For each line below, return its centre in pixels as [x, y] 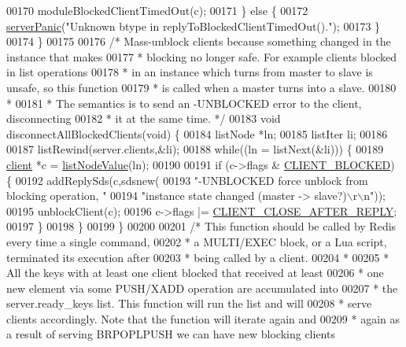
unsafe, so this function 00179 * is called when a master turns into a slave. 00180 [201, 87]
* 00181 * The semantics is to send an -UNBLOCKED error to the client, [184, 103]
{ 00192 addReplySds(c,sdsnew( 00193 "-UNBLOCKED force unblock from [187, 180]
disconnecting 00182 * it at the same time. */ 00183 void [144, 118]
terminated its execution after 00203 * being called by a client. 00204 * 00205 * [198, 257]
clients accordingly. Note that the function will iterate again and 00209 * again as [203, 318]
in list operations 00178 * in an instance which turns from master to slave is [190, 72]
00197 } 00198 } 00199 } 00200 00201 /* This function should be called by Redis [201, 226]
